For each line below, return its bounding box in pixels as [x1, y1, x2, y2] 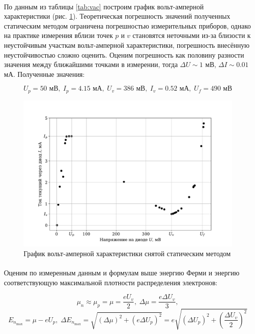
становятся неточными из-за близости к [132, 30, 251, 40]
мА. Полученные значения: [4, 68, 85, 79]
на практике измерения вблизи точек [4, 30, 113, 40]
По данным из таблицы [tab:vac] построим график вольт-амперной [4, 1, 204, 11]
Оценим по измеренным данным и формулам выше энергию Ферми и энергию [4, 267, 240, 278]
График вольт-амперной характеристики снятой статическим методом [24, 248, 231, 258]
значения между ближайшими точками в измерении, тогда [4, 59, 178, 69]
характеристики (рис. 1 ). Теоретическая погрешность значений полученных [4, 11, 230, 21]
